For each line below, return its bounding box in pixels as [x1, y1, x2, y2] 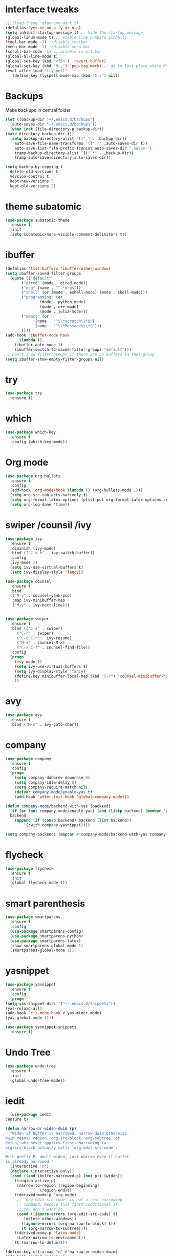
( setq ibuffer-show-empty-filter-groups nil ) [5, 357, 104, 362]
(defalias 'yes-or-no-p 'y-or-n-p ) [5, 25, 81, 30]
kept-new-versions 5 [10, 178, 54, 184]
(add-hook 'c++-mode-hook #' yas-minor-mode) [5, 1011, 102, 1016]
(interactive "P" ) [10, 1164, 50, 1169]
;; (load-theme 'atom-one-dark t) [5, 20, 79, 26]
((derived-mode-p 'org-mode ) [14, 1192, 77, 1198]
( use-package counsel [5, 579, 52, 584]
